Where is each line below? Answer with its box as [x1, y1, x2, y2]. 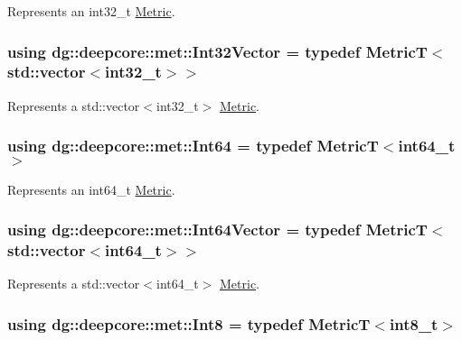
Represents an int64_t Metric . [7, 179, 175, 198]
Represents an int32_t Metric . [7, 2, 175, 20]
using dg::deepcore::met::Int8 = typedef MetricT [7, 312, 371, 335]
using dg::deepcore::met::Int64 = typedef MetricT [7, 134, 379, 157]
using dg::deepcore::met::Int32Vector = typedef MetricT [7, 40, 428, 62]
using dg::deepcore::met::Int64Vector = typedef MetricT [7, 218, 428, 241]
